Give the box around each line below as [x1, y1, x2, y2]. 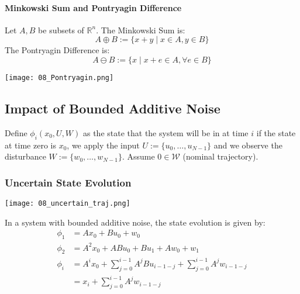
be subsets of [38, 23, 84, 36]
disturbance [5, 150, 46, 162]
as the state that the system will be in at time [82, 126, 249, 139]
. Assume [122, 150, 155, 162]
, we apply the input [67, 139, 140, 151]
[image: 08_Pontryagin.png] [5, 73, 114, 82]
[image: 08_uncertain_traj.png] [5, 199, 130, 208]
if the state [256, 126, 296, 139]
